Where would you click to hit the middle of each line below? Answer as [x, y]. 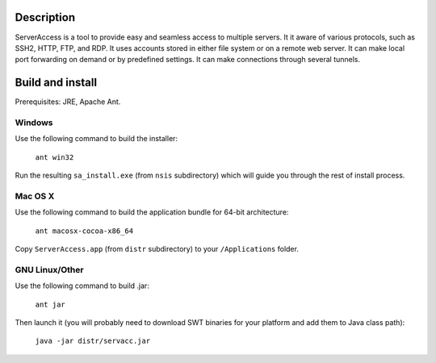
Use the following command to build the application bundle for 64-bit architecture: [152, 212]
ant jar [50, 304]
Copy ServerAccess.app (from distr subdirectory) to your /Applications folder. [157, 249]
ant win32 [55, 157]
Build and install [56, 83]
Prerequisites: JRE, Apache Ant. [68, 102]
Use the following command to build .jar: [82, 286]
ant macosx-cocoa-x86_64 [84, 231]
